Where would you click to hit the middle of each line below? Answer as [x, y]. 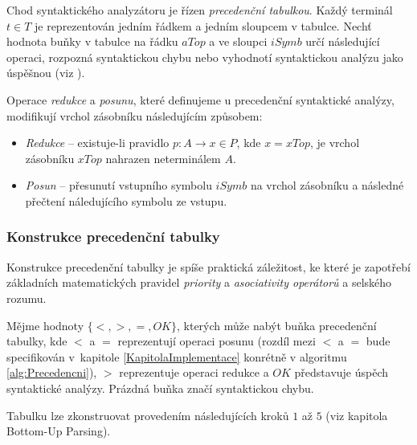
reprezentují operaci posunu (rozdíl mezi [217, 341]
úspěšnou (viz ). [46, 73]
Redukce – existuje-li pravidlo [97, 143]
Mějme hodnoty [45, 325]
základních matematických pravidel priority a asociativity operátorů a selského [199, 282]
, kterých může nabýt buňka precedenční [276, 325]
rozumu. [27, 298]
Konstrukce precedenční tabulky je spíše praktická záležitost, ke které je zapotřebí [208, 266]
